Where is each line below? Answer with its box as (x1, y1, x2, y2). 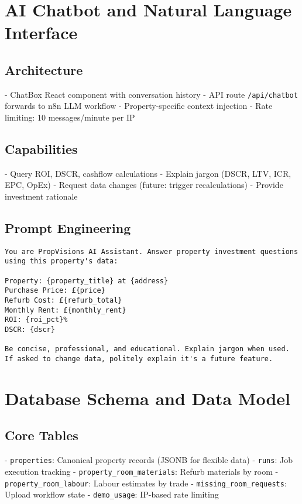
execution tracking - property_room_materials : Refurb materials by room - (5, 465, 279, 477)
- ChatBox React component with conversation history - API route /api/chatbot (5, 88, 298, 100)
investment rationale (5, 190, 78, 202)
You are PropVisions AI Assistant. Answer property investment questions (5, 247, 298, 256)
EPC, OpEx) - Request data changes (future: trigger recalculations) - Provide (5, 179, 283, 191)
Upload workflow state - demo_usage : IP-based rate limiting (5, 488, 219, 500)
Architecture (5, 60, 83, 78)
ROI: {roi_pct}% (5, 316, 68, 324)
